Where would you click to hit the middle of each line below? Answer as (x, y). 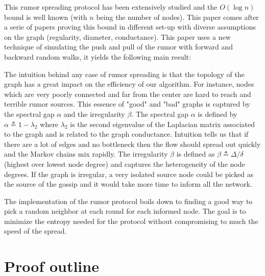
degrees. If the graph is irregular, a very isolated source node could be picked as (129, 174)
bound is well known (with (46, 17)
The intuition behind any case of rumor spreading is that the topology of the (124, 74)
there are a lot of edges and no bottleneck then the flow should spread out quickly (132, 144)
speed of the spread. (35, 231)
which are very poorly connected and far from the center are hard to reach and (128, 94)
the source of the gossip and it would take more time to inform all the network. (128, 184)
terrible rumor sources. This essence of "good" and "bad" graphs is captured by (127, 104)
